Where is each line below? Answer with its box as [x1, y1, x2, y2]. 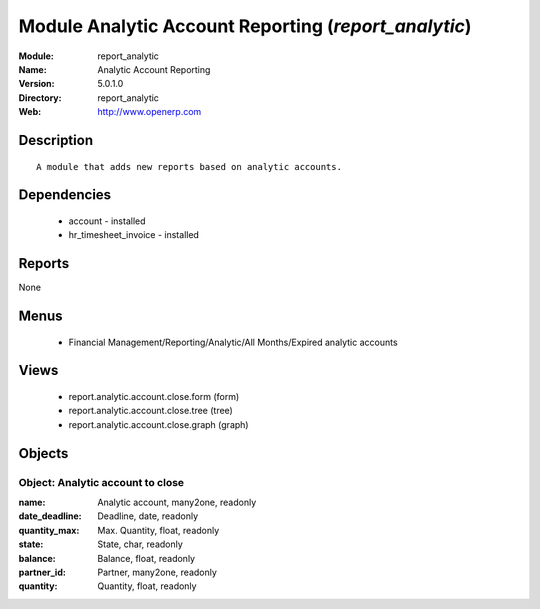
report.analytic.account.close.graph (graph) [68, 418, 249, 430]
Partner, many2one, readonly [97, 566, 217, 578]
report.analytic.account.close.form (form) [68, 391, 240, 403]
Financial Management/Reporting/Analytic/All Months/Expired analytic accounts [68, 336, 399, 348]
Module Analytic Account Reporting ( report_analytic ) [18, 15, 472, 37]
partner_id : [18, 566, 67, 578]
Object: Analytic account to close [18, 475, 185, 489]
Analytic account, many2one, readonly [97, 496, 257, 508]
